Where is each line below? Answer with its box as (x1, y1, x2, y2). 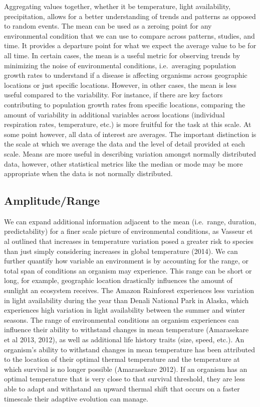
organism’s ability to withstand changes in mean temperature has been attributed (4, 344, 255, 354)
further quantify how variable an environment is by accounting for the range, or (4, 255, 249, 266)
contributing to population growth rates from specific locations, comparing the (4, 99, 245, 109)
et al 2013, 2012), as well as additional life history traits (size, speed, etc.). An (4, 334, 244, 345)
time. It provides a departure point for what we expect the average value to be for (4, 40, 256, 51)
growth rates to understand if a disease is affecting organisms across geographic (4, 70, 247, 80)
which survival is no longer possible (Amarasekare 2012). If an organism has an (4, 363, 247, 374)
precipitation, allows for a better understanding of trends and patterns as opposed (4, 11, 256, 21)
